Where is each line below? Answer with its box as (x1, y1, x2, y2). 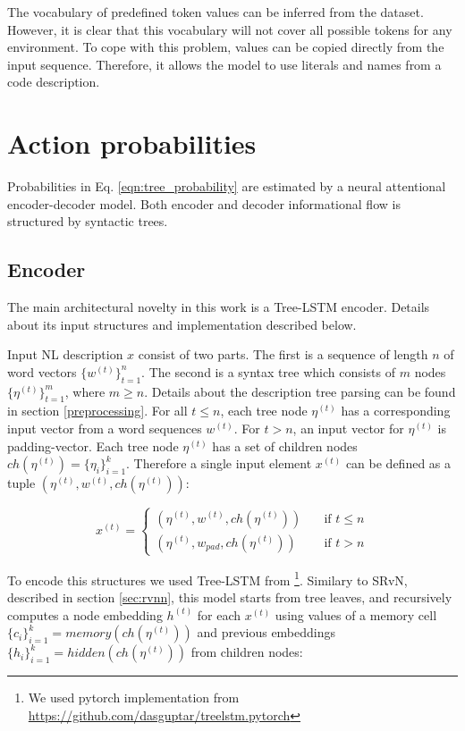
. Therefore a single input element (126, 454, 312, 473)
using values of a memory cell (275, 605, 437, 624)
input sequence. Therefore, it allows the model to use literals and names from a (7, 55, 442, 73)
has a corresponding (341, 401, 451, 420)
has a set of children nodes (212, 436, 358, 455)
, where (64, 382, 106, 400)
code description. (7, 72, 100, 91)
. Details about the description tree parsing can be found (144, 382, 456, 400)
